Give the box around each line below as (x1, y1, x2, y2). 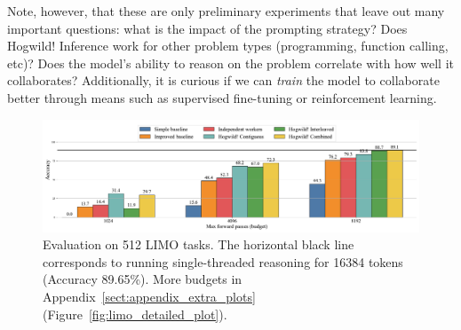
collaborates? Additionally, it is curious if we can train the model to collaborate (7, 71, 440, 90)
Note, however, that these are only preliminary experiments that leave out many (7, 2, 445, 20)
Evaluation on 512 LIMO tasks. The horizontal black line (43, 235, 354, 254)
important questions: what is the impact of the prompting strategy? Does (7, 19, 408, 37)
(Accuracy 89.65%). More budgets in (43, 270, 242, 288)
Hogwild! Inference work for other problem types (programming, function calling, (7, 36, 449, 55)
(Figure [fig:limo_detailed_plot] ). (43, 304, 227, 323)
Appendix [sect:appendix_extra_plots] (43, 287, 256, 306)
